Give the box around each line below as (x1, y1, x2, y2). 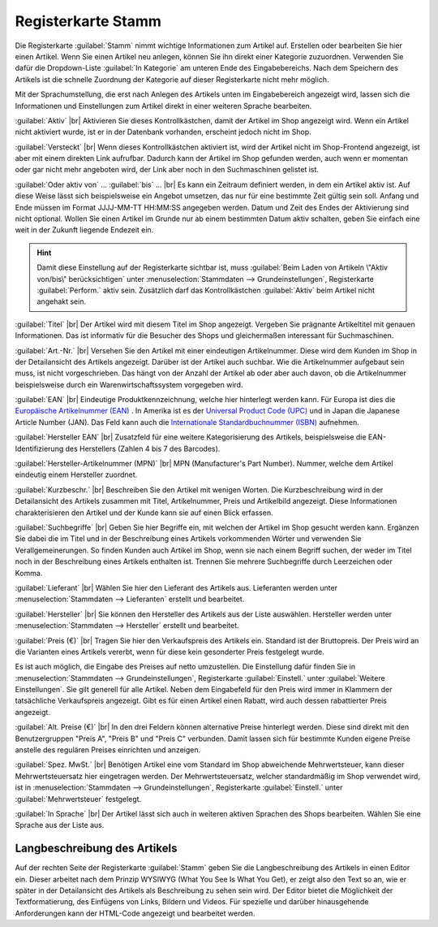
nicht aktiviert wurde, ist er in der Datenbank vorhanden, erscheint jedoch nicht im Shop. (15, 127, 311, 137)
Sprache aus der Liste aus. (15, 821, 105, 830)
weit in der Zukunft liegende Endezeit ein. (15, 225, 154, 235)
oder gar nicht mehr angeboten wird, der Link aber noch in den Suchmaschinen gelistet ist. (15, 165, 320, 175)
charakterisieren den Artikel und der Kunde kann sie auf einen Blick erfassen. (15, 508, 273, 518)
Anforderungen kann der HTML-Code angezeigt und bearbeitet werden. (15, 908, 255, 918)
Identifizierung (15, 444, 64, 453)
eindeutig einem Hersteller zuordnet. (15, 470, 138, 479)
